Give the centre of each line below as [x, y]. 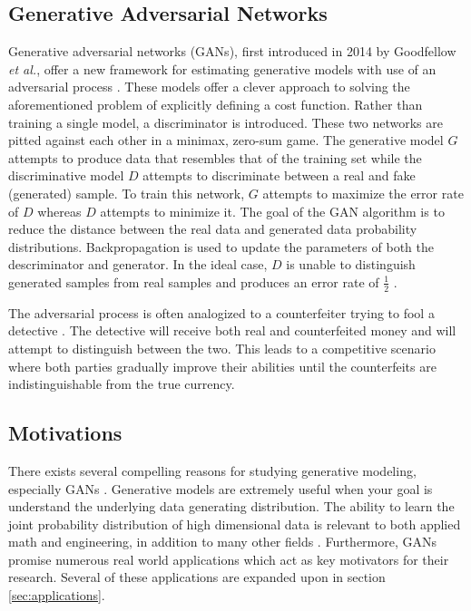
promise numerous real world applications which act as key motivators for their [229, 559]
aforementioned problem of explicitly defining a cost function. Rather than [216, 104]
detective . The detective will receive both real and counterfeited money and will [232, 330]
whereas [59, 211]
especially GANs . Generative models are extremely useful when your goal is [221, 488]
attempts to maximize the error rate [363, 193]
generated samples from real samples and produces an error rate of [194, 281]
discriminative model [66, 175]
